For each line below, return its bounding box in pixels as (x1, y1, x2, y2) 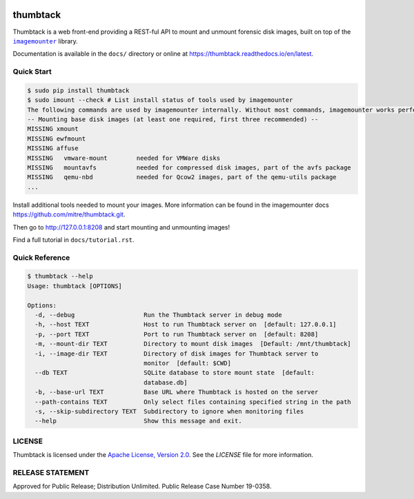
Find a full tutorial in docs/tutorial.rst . (12, 235, 135, 244)
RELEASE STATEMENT (12, 467, 90, 477)
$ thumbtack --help (27, 272, 93, 281)
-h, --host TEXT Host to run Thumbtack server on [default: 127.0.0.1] (34, 320, 337, 329)
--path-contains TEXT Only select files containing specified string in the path (34, 398, 351, 406)
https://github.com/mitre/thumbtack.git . (12, 210, 126, 218)
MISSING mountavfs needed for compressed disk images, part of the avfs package (27, 163, 351, 172)
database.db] (144, 378, 188, 386)
